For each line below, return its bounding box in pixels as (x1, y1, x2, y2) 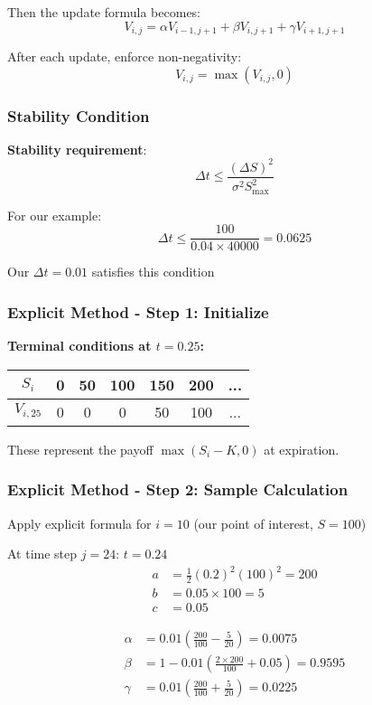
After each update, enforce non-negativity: (7, 47, 242, 66)
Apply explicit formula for (7, 513, 152, 532)
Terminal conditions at (7, 336, 152, 355)
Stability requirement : (7, 139, 147, 158)
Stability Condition (7, 104, 150, 127)
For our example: (7, 205, 102, 224)
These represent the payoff (7, 439, 153, 458)
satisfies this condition (91, 262, 215, 281)
